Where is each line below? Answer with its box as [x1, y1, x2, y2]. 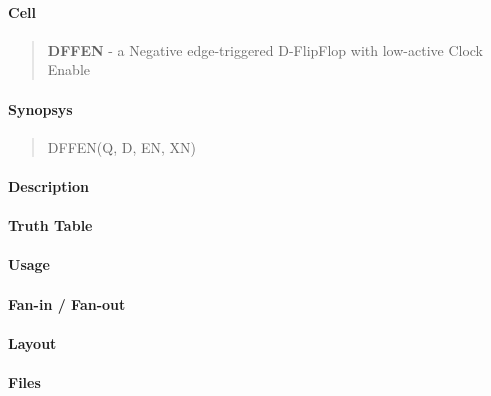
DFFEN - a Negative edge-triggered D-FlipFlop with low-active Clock [47, 39, 484, 60]
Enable [47, 59, 91, 80]
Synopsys [8, 98, 73, 119]
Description [8, 175, 90, 196]
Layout [8, 332, 57, 353]
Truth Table [8, 215, 93, 236]
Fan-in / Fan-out [8, 293, 126, 314]
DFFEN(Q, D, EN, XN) [47, 136, 196, 157]
